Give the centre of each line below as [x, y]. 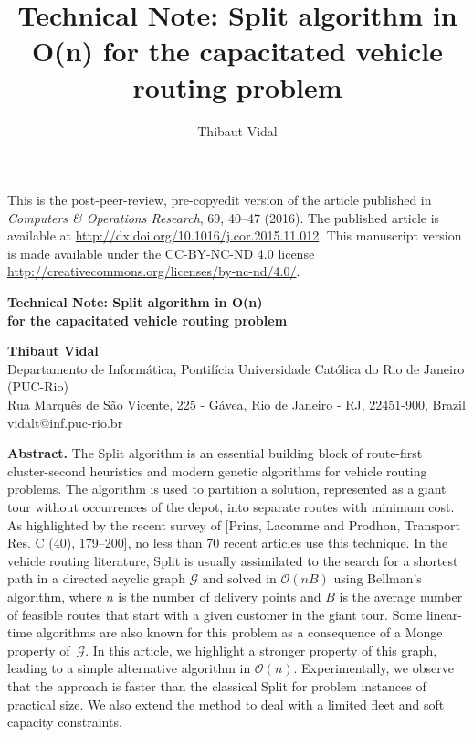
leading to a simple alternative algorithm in [129, 668]
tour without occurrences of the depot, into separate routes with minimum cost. [231, 507]
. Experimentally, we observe [373, 668]
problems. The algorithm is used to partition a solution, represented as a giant [227, 489]
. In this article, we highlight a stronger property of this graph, [261, 650]
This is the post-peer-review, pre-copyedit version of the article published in [220, 200]
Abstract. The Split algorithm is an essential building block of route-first [215, 453]
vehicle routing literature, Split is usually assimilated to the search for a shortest [233, 560]
